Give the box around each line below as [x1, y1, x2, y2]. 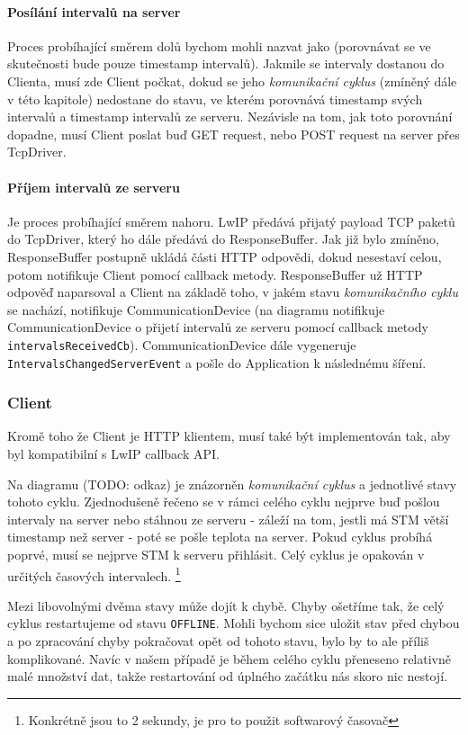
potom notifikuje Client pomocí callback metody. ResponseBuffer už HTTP [7, 264, 423, 283]
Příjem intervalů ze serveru [7, 177, 180, 196]
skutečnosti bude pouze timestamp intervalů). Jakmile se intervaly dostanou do [7, 54, 445, 73]
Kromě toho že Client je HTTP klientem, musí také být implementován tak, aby [7, 426, 451, 445]
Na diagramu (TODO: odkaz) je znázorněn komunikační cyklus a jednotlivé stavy [7, 474, 457, 493]
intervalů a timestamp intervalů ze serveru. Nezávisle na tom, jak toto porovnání [7, 107, 453, 126]
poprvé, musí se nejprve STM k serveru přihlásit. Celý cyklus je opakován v [7, 545, 425, 563]
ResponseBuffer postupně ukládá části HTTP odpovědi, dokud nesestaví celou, [7, 246, 442, 265]
